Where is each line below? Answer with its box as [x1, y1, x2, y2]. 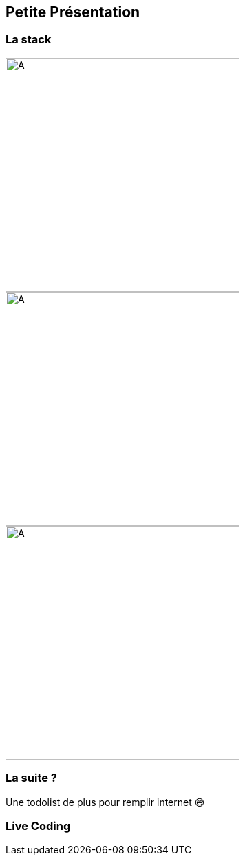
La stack [6, 32, 52, 47]
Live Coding [6, 818, 71, 833]
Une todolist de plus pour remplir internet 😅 [6, 796, 205, 808]
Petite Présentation [6, 3, 140, 21]
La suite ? [6, 771, 58, 785]
